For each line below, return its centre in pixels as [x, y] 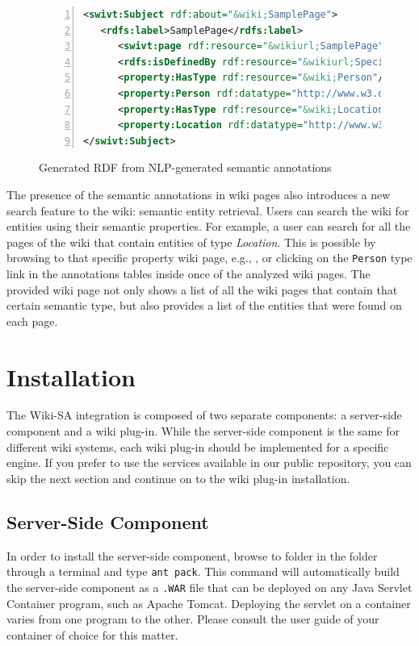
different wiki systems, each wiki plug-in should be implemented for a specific [198, 446]
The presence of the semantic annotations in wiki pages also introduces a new [199, 194]
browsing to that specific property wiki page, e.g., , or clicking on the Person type [209, 258]
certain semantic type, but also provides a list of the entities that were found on [204, 305]
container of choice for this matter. [92, 634]
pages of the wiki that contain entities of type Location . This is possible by [191, 242]
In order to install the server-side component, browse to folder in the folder [192, 555]
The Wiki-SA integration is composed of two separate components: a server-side [204, 415]
